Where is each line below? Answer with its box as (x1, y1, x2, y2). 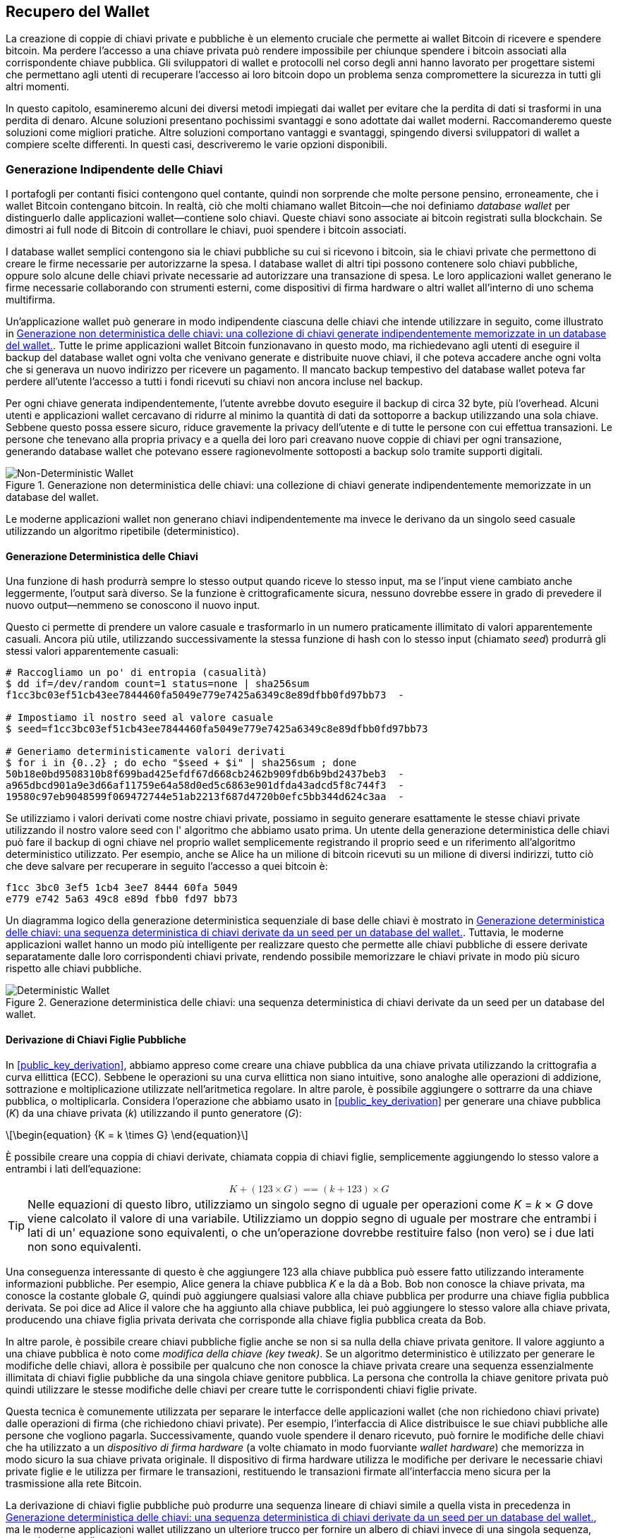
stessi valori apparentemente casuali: (6, 645, 178, 658)
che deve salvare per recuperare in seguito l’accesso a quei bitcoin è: (6, 860, 328, 873)
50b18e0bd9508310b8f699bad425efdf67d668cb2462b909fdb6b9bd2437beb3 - (6, 768, 404, 780)
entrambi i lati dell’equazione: (6, 1162, 141, 1175)
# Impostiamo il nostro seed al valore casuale (6, 712, 274, 724)
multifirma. (6, 293, 56, 306)
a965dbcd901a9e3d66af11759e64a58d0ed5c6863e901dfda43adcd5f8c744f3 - (6, 780, 404, 792)
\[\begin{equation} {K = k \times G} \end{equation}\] (6, 1128, 248, 1141)
